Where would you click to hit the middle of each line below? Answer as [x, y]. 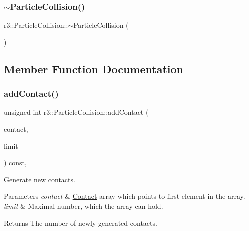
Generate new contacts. [40, 179]
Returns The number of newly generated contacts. [81, 222]
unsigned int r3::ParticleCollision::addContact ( [76, 112]
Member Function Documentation [94, 69]
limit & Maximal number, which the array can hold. [84, 205]
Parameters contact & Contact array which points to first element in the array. [125, 196]
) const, [15, 162]
